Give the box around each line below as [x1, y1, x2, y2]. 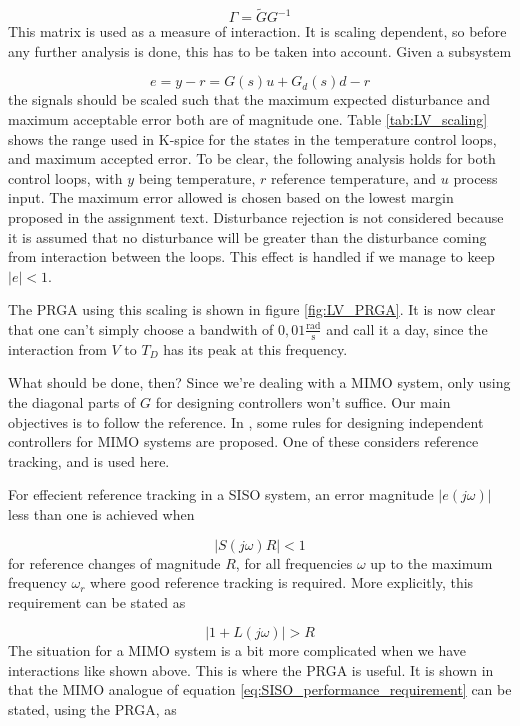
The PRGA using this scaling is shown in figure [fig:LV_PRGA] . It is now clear [8, 299, 496, 320]
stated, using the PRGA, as [8, 699, 177, 720]
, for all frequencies [235, 552, 353, 573]
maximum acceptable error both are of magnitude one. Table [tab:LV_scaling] [8, 109, 488, 129]
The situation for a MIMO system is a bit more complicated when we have [8, 640, 467, 661]
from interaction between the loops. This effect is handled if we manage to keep [8, 246, 495, 267]
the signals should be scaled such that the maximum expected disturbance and [8, 89, 490, 110]
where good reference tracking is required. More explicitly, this [90, 572, 474, 593]
